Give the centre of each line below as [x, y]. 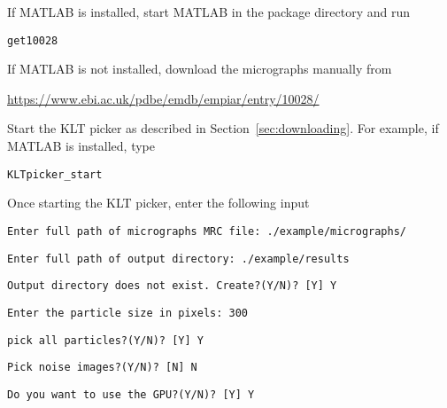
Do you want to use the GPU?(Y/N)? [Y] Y [131, 394]
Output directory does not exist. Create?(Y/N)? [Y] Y [172, 286]
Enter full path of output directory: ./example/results [178, 259]
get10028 [33, 40]
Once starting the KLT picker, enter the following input [158, 203]
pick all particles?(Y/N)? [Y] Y [105, 340]
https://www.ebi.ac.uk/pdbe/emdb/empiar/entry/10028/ [163, 98]
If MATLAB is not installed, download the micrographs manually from [200, 69]
